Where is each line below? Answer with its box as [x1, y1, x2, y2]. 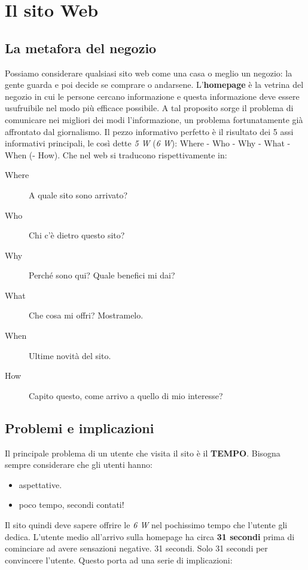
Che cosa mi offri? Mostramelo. [29, 309, 144, 321]
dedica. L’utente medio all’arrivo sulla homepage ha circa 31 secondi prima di [5, 530, 295, 543]
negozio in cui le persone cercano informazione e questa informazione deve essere [5, 90, 300, 102]
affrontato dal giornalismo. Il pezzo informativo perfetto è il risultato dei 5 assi [5, 125, 294, 137]
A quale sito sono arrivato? [29, 188, 128, 201]
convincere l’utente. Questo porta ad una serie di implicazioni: [5, 553, 233, 566]
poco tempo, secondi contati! [19, 498, 124, 511]
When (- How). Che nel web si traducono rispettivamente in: [5, 148, 227, 161]
